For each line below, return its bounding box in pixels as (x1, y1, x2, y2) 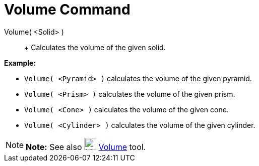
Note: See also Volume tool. (26, 141, 146, 152)
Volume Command (4, 1, 131, 18)
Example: (4, 58, 36, 67)
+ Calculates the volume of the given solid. (24, 43, 166, 52)
